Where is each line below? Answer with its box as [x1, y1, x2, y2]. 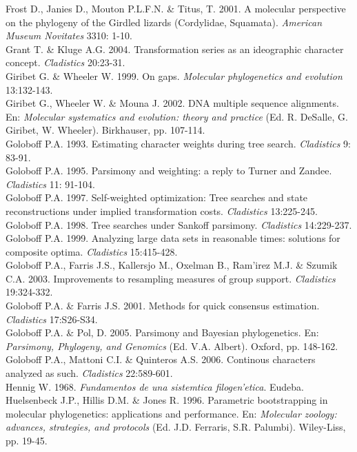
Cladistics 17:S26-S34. [6, 311, 98, 326]
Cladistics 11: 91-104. [6, 176, 95, 191]
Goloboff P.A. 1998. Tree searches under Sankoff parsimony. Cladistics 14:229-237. [6, 217, 352, 232]
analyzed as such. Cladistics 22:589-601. [6, 366, 173, 380]
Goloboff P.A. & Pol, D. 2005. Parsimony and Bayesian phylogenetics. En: [6, 325, 319, 340]
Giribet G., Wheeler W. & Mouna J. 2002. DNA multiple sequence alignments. [6, 96, 339, 110]
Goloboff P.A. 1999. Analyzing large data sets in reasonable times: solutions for [6, 231, 340, 245]
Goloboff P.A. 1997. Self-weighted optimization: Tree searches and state [6, 190, 308, 205]
